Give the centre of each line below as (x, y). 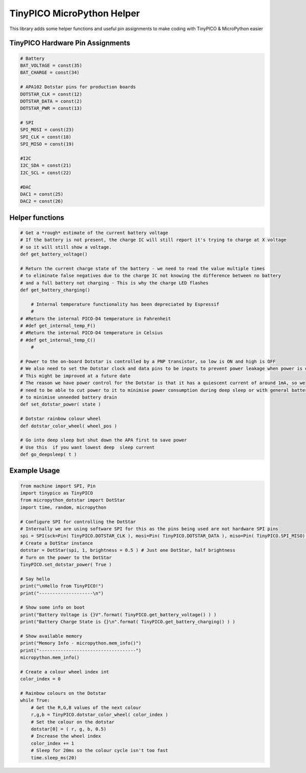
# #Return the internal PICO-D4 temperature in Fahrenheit (95, 319)
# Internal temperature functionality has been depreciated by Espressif (125, 304)
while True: (35, 700)
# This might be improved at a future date (75, 376)
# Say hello (35, 579)
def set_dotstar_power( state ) (61, 404)
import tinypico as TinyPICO (57, 493)
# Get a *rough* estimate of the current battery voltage (94, 233)
